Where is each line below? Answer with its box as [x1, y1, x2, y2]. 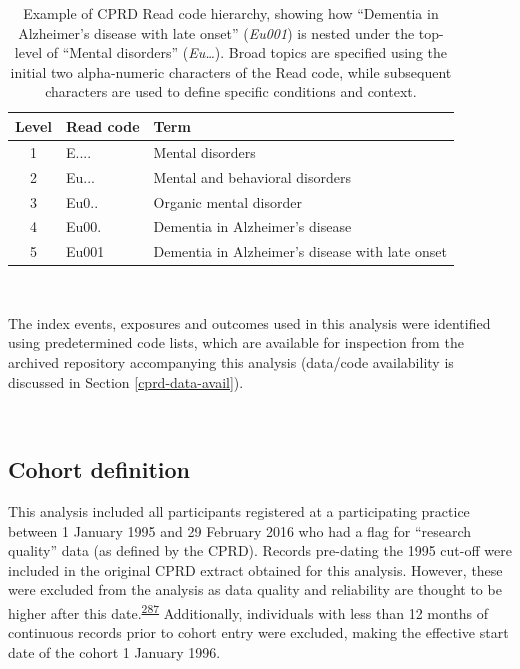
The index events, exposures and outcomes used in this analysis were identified [8, 312, 491, 333]
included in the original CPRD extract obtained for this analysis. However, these [8, 559, 503, 580]
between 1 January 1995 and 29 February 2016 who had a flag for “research [8, 520, 472, 541]
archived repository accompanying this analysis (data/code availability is [8, 352, 454, 373]
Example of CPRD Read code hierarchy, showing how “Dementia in [23, 3, 439, 23]
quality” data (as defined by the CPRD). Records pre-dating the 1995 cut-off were [8, 540, 512, 561]
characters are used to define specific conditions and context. [45, 81, 417, 102]
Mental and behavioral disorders [153, 166, 352, 187]
